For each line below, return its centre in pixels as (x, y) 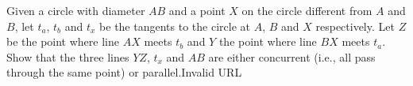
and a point (197, 10)
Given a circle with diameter (76, 10)
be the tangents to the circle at (175, 26)
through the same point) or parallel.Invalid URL (124, 72)
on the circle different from (307, 10)
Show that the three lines (68, 56)
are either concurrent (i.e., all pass (292, 56)
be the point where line (63, 41)
